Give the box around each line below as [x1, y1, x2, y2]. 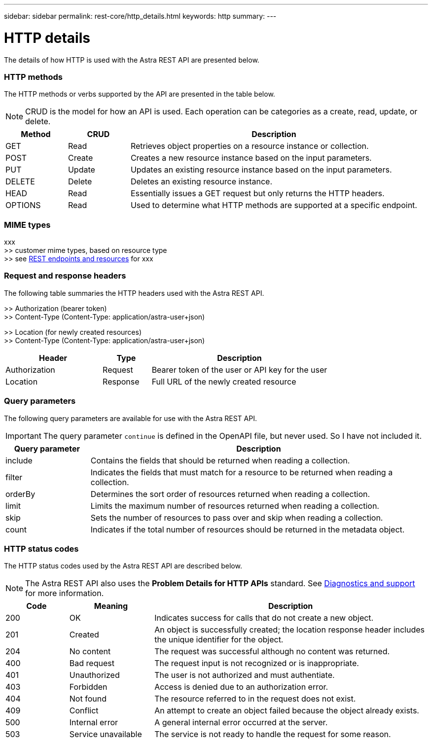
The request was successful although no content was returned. [154, 646, 390, 657]
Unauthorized [69, 670, 120, 680]
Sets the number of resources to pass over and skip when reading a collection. [90, 512, 383, 523]
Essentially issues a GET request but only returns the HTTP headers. [130, 188, 385, 199]
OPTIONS [5, 200, 41, 211]
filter [5, 472, 23, 482]
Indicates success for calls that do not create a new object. [154, 613, 374, 623]
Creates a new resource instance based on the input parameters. [130, 153, 372, 163]
